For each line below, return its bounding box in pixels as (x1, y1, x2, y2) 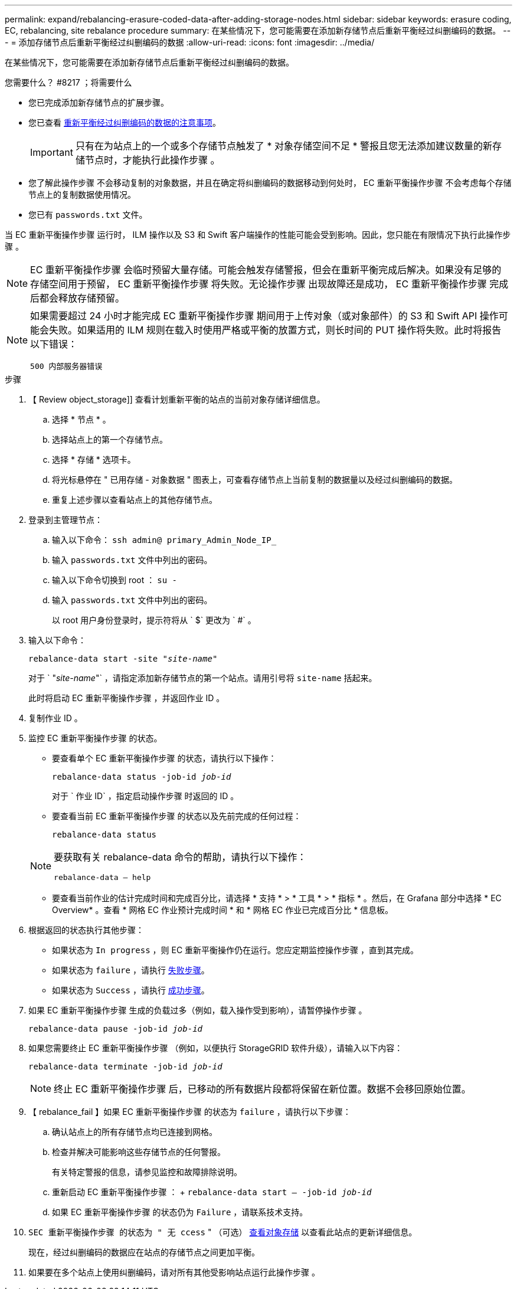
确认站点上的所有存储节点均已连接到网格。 (52, 1127, 217, 1137)
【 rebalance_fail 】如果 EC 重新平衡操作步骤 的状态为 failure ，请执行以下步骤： (28, 1107, 351, 1117)
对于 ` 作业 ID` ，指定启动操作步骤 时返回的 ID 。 (52, 791, 239, 801)
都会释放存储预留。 (40, 292, 125, 304)
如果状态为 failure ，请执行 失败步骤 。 (52, 965, 210, 975)
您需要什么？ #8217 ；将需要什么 (5, 77, 132, 87)
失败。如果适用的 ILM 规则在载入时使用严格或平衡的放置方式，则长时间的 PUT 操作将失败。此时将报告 (49, 324, 502, 336)
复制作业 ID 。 (28, 713, 83, 723)
